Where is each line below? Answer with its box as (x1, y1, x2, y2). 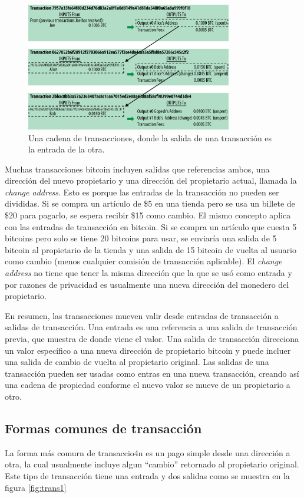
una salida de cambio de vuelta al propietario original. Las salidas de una (5, 356, 269, 368)
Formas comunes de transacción (5, 419, 202, 437)
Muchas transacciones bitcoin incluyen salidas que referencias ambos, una (5, 162, 270, 175)
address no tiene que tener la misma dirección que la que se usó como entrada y (5, 267, 292, 279)
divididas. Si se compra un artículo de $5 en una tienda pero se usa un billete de (5, 197, 295, 210)
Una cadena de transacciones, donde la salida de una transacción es (28, 131, 272, 144)
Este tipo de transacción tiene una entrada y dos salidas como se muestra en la (5, 469, 290, 482)
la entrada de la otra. (28, 143, 105, 155)
